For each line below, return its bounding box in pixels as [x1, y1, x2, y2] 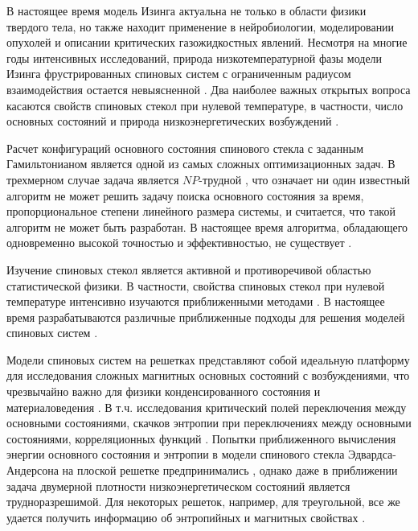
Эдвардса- [348, 446, 396, 463]
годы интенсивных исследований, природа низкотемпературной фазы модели [6, 49, 383, 66]
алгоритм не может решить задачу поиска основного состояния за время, [6, 187, 364, 204]
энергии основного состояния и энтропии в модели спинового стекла [6, 446, 345, 463]
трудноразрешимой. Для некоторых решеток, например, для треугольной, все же [6, 493, 400, 510]
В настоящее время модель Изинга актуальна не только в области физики [6, 2, 367, 19]
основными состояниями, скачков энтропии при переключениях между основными [6, 414, 412, 431]
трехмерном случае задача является [6, 171, 179, 187]
